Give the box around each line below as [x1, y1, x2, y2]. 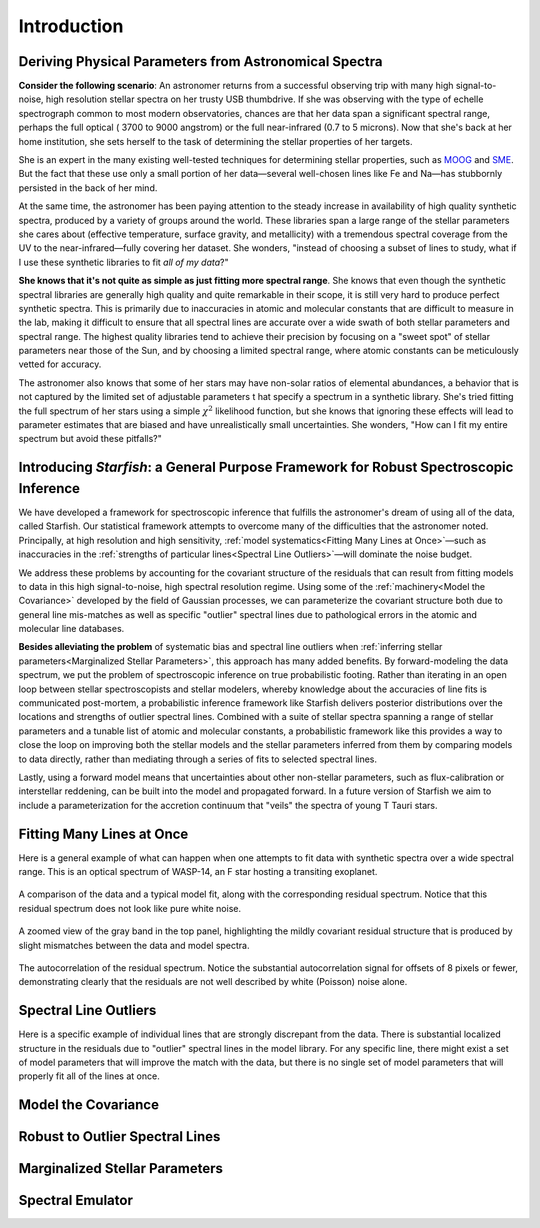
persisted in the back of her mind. [18, 181, 158, 194]
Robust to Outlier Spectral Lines [18, 1128, 221, 1145]
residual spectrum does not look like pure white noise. [18, 902, 242, 914]
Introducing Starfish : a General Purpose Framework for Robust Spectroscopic [18, 459, 514, 476]
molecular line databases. [18, 623, 125, 635]
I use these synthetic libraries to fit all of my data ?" [18, 256, 229, 268]
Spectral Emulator [18, 1192, 134, 1209]
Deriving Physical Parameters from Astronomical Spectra [18, 53, 383, 70]
